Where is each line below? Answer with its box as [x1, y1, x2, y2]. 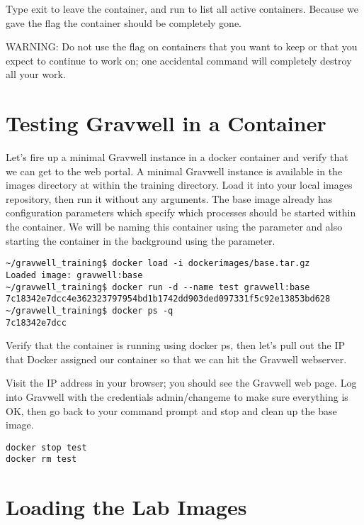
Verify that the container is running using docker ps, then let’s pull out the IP [6, 338, 346, 353]
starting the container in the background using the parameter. [6, 233, 275, 248]
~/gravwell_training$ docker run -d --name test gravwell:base [6, 282, 310, 292]
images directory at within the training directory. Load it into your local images [6, 177, 353, 192]
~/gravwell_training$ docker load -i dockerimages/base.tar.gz [6, 258, 310, 269]
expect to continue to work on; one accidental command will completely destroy [6, 52, 352, 67]
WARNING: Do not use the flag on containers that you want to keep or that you [6, 39, 358, 54]
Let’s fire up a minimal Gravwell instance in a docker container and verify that [6, 150, 348, 165]
